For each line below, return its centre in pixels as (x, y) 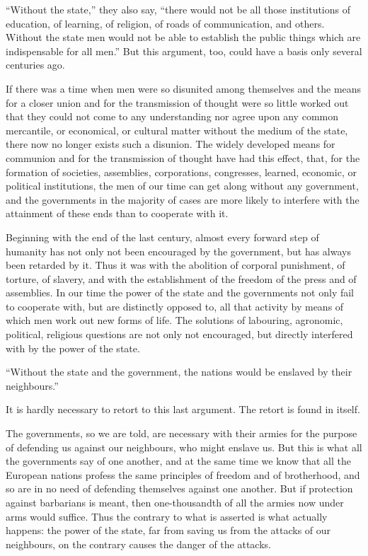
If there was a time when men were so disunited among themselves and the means (184, 88)
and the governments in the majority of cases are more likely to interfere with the (183, 199)
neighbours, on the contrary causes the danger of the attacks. (138, 544)
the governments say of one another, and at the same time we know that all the (178, 461)
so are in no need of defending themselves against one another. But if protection (179, 488)
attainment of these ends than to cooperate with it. (117, 213)
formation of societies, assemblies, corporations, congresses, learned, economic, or (181, 172)
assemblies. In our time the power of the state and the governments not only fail (180, 293)
